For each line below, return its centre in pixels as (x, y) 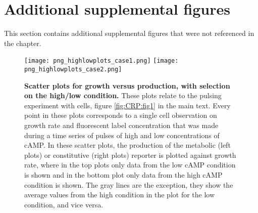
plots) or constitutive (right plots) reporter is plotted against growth (130, 155)
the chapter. (23, 43)
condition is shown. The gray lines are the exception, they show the (129, 184)
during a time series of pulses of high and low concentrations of (122, 135)
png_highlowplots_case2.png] (73, 69)
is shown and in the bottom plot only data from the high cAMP (123, 174)
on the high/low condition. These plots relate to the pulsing (123, 95)
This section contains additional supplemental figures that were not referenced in (129, 33)
